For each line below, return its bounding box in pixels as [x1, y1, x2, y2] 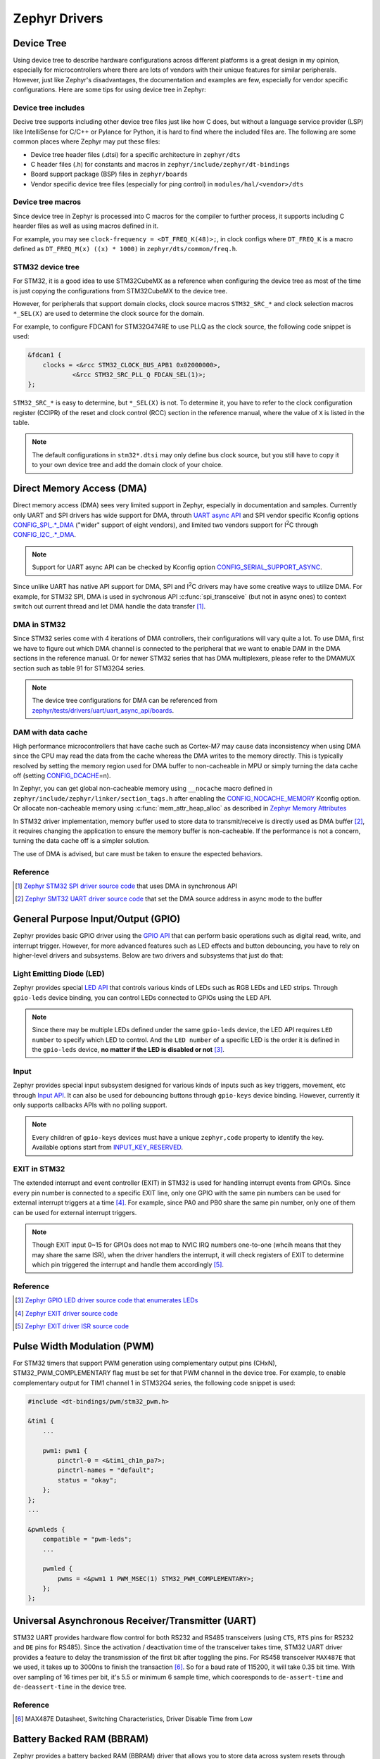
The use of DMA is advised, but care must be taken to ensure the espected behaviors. [13, 849, 263, 858]
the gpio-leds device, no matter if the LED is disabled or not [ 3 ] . [32, 1046, 225, 1054]
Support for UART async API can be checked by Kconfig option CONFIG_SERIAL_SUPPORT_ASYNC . [32, 563, 323, 571]
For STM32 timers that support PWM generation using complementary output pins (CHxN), [13, 1359, 277, 1367]
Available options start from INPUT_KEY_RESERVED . [32, 1143, 183, 1152]
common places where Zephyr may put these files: [13, 137, 160, 146]
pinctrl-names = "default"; [57, 1466, 155, 1474]
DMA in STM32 [13, 620, 66, 630]
